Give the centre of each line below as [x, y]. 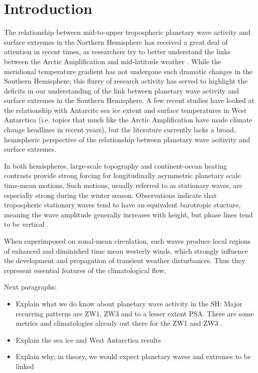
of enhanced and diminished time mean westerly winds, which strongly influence [126, 250]
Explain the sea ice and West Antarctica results [88, 339]
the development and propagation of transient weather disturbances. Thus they [125, 260]
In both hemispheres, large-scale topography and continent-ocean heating [116, 165]
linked [25, 366]
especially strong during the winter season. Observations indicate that [110, 195]
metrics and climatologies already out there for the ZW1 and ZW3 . [119, 323]
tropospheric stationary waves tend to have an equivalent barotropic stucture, [122, 205]
